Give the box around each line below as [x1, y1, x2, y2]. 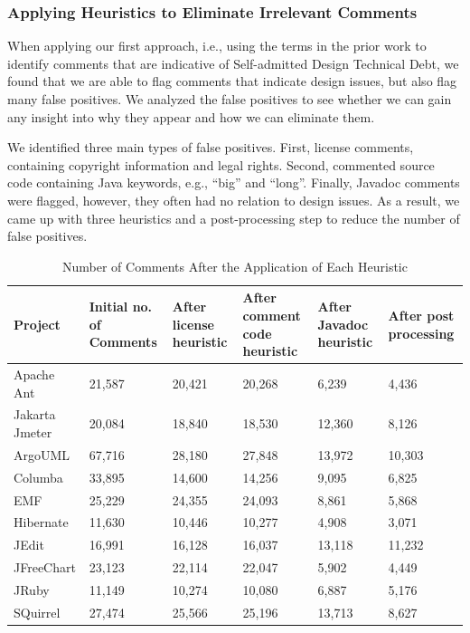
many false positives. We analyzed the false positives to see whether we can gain [7, 90, 452, 108]
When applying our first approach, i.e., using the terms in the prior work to [7, 36, 427, 55]
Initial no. [89, 297, 153, 316]
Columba [14, 467, 63, 486]
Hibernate [14, 513, 69, 532]
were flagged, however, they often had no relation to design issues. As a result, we [7, 190, 460, 209]
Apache [14, 364, 55, 383]
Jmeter [14, 423, 52, 441]
